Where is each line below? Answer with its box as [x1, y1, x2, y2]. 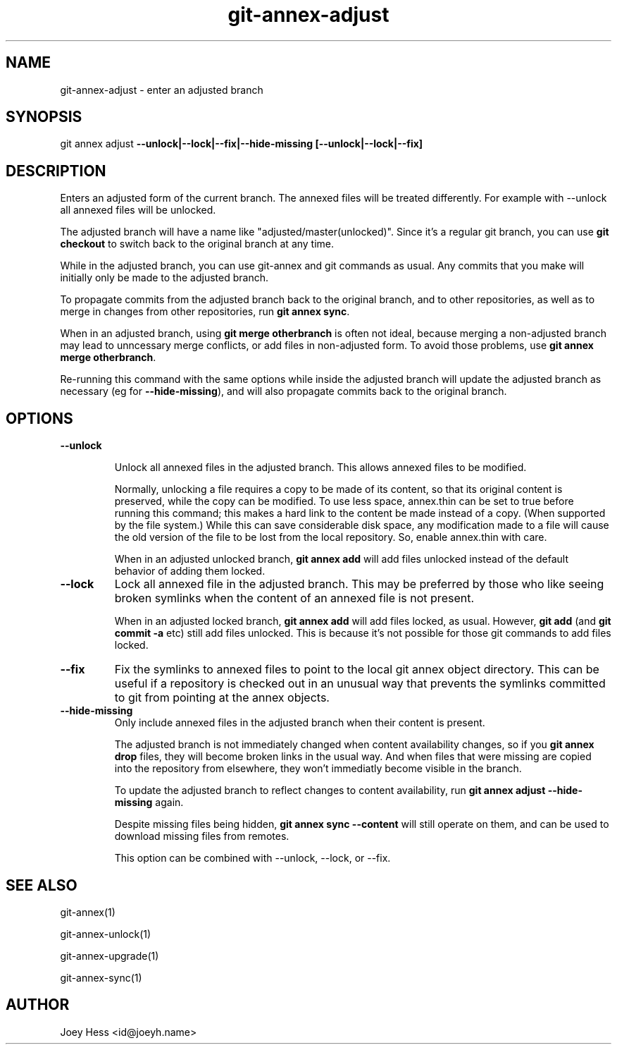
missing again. [114, 796, 184, 809]
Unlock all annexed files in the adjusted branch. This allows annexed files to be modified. [114, 461, 527, 474]
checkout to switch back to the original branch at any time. [60, 238, 335, 250]
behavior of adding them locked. [114, 565, 266, 578]
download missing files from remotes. [114, 830, 289, 843]
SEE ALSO [6, 876, 77, 894]
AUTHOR [6, 996, 70, 1014]
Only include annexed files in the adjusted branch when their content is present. [114, 716, 485, 729]
